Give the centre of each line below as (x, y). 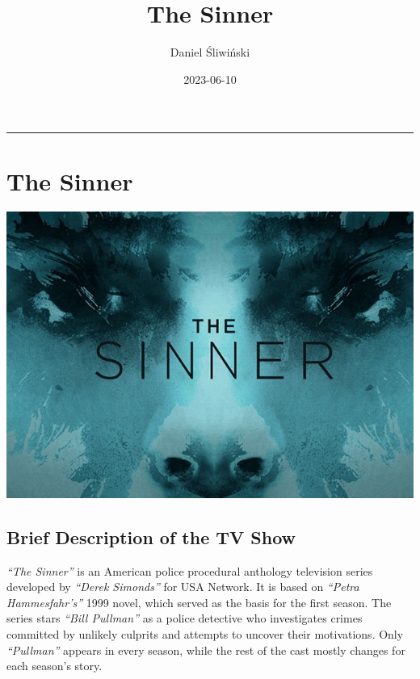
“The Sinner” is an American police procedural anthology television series (190, 570)
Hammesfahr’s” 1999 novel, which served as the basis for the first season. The (199, 602)
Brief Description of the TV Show (151, 536)
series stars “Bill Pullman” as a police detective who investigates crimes (185, 618)
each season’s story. (55, 666)
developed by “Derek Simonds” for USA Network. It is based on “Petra (183, 587)
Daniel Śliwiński (210, 52)
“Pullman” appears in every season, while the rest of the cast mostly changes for (206, 650)
